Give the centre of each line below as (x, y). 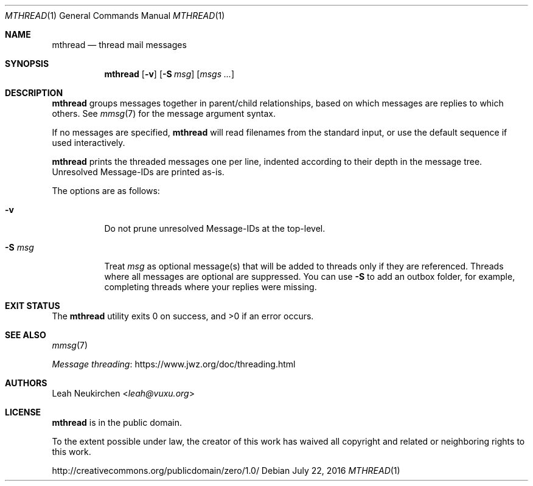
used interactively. (89, 143)
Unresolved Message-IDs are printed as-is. (138, 172)
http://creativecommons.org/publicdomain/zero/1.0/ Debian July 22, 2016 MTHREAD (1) (226, 470)
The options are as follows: (106, 191)
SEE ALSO (26, 335)
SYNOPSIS (27, 64)
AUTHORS (26, 383)
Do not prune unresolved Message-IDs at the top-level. (215, 228)
